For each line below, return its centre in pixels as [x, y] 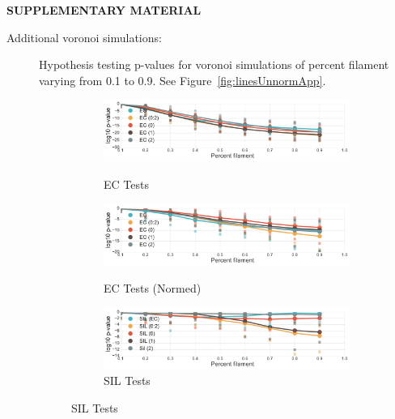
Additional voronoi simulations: [84, 37]
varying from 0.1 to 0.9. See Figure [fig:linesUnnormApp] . [183, 80]
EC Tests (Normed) [153, 288]
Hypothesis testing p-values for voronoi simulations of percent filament [214, 64]
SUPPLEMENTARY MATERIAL [104, 10]
